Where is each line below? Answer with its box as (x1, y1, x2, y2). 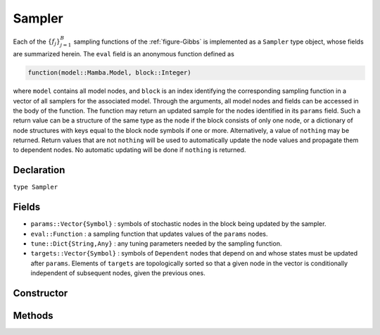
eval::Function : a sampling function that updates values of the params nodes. (30, 229, 268, 238)
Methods (13, 310, 53, 322)
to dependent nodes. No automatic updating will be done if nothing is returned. (13, 146, 246, 154)
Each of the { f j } (13, 37, 61, 47)
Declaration (13, 164, 65, 176)
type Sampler (13, 183, 58, 191)
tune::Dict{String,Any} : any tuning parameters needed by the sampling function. (30, 239, 282, 248)
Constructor (13, 287, 68, 299)
